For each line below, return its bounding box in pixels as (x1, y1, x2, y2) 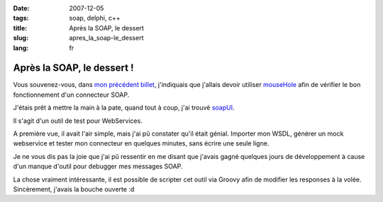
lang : (13, 43, 29, 52)
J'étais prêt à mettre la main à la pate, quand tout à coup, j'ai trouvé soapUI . (13, 103, 235, 112)
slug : (13, 34, 28, 42)
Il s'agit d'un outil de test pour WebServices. (13, 117, 143, 125)
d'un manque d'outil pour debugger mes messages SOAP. (13, 162, 183, 171)
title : (13, 23, 28, 32)
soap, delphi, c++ (69, 14, 121, 23)
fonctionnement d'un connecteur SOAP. (13, 90, 130, 99)
